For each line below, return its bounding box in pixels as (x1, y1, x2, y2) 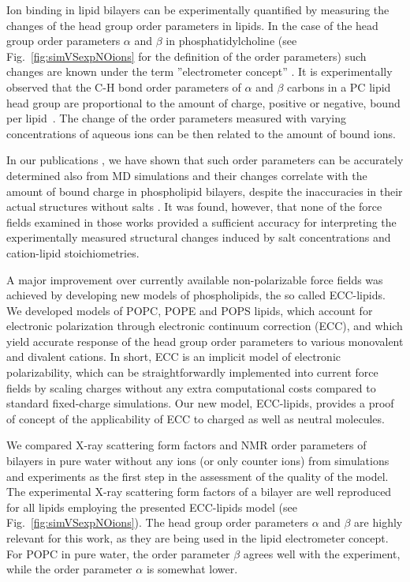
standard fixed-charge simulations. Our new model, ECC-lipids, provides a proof (6, 395, 394, 411)
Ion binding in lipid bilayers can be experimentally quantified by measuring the (6, 2, 389, 17)
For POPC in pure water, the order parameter (6, 545, 230, 561)
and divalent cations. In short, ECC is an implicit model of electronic (6, 348, 341, 365)
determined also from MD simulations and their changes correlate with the (6, 167, 367, 183)
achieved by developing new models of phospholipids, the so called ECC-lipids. (6, 287, 386, 303)
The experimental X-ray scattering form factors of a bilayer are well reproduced (6, 483, 392, 500)
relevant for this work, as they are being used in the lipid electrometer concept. (6, 530, 389, 546)
